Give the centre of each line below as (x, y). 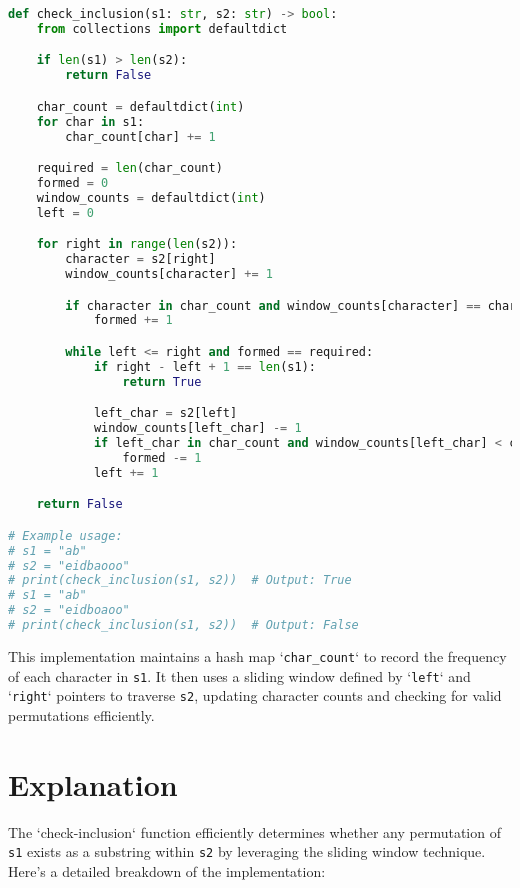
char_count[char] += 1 (140, 136)
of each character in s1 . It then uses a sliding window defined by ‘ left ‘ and (239, 675)
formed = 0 (72, 182)
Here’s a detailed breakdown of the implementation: (167, 870)
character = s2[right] (140, 259)
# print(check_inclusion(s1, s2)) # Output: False (183, 625)
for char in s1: (90, 121)
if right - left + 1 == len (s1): (204, 366)
